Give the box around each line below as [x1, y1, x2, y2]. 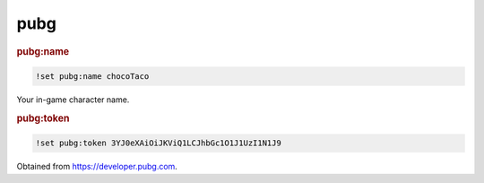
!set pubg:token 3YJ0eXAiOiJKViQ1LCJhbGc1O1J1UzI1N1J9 [35, 138, 281, 148]
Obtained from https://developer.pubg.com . [16, 161, 178, 172]
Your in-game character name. [16, 94, 130, 105]
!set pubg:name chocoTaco [35, 72, 150, 82]
